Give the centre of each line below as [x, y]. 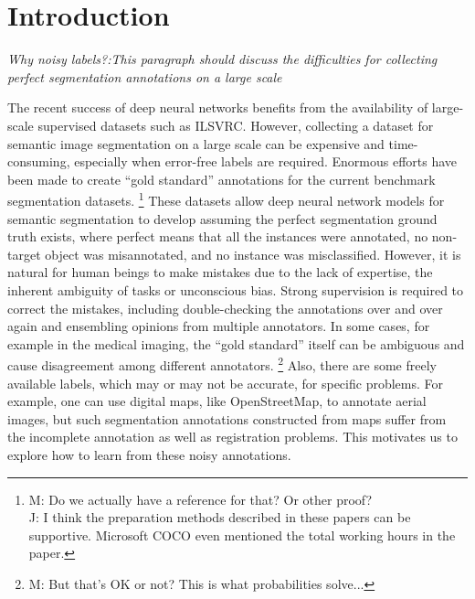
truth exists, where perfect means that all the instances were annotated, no [218, 236]
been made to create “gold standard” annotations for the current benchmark [222, 179]
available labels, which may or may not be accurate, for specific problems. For [225, 383]
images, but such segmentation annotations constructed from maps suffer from [227, 418]
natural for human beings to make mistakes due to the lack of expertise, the [220, 272]
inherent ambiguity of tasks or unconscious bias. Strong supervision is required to [236, 289]
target [24, 254]
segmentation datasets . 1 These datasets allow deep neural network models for [226, 199]
